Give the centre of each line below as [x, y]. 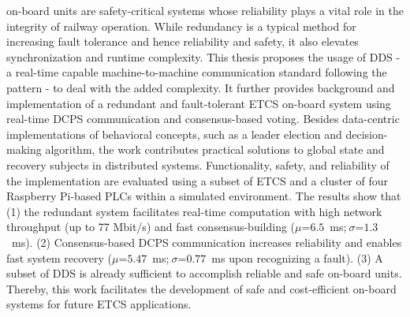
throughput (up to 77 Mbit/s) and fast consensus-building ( [151, 227]
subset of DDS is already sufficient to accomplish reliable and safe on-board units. [204, 273]
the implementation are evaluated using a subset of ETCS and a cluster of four [198, 180]
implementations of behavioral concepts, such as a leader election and [174, 134]
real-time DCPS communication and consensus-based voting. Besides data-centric [203, 119]
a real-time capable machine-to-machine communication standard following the [197, 72]
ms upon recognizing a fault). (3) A [297, 257]
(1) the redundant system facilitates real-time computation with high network [194, 211]
